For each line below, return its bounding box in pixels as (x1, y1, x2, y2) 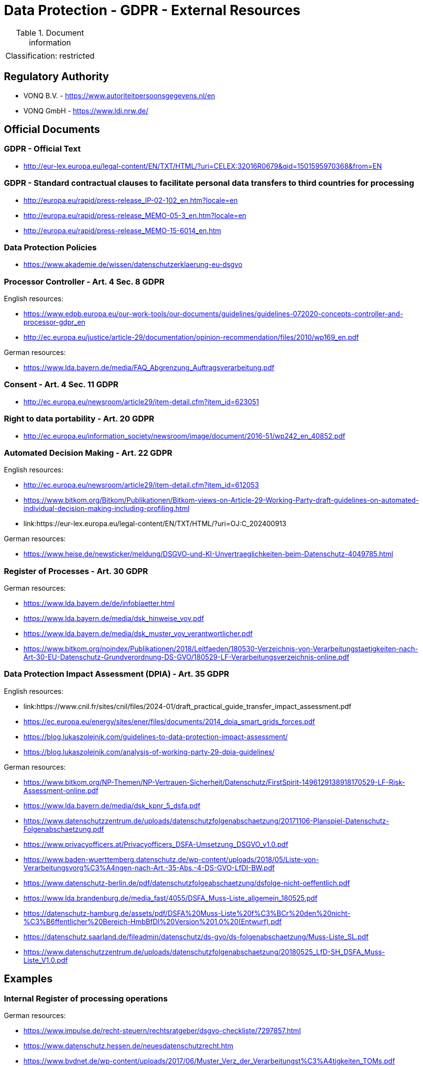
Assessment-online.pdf (23, 786, 99, 795)
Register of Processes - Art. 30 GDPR (4, 566, 148, 576)
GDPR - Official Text (4, 144, 81, 154)
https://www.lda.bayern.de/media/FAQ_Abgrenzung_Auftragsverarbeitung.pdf (23, 363, 274, 372)
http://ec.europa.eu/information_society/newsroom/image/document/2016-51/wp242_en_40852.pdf (23, 431, 345, 440)
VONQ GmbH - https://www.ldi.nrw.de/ (23, 106, 149, 115)
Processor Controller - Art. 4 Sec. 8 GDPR (4, 276, 165, 287)
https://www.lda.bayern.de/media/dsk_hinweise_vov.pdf (23, 614, 204, 623)
